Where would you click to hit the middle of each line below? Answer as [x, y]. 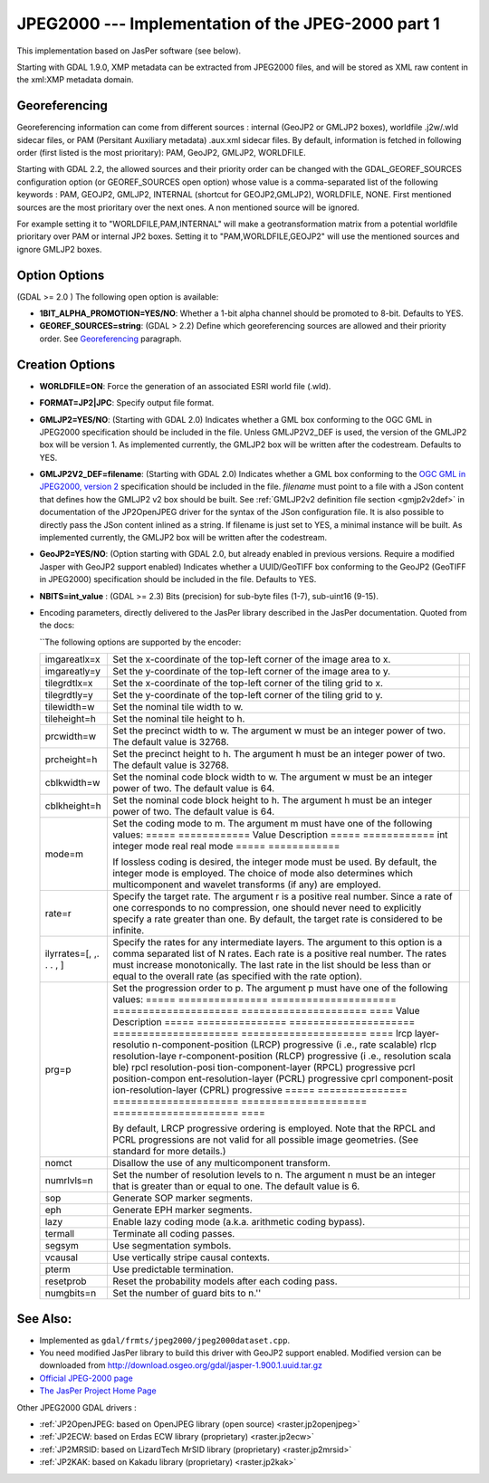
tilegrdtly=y [69, 695]
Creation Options [66, 364]
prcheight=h [71, 760]
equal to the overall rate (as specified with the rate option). [237, 976]
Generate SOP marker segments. [183, 1198]
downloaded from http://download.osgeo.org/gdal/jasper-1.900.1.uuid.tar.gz [181, 1365]
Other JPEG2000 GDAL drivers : [77, 1407]
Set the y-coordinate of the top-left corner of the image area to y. [252, 672]
